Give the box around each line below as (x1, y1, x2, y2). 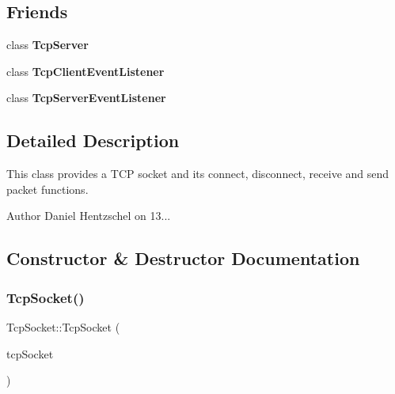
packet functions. (6, 180, 89, 197)
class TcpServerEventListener (6, 89, 166, 106)
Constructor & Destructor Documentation (6, 246, 360, 271)
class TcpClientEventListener (6, 63, 165, 79)
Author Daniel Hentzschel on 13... (6, 207, 171, 224)
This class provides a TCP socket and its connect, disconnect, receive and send (6, 165, 389, 182)
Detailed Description (6, 128, 180, 153)
